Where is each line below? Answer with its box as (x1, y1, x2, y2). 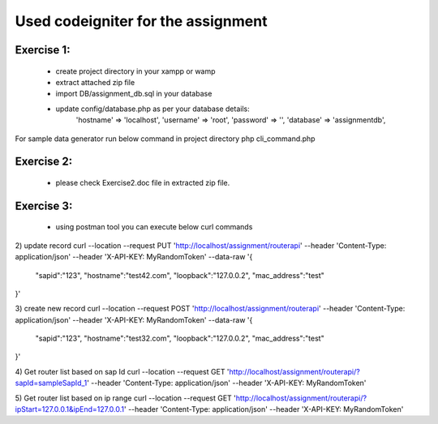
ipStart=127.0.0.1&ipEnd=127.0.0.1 (15, 405, 125, 414)
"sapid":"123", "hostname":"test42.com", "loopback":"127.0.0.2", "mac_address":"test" (35, 270, 324, 280)
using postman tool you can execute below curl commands (55, 222, 253, 232)
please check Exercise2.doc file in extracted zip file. (55, 178, 230, 187)
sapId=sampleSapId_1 (15, 378, 88, 388)
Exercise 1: (15, 43, 71, 57)
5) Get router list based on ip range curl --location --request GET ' (15, 393, 237, 403)
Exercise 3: (15, 199, 73, 212)
